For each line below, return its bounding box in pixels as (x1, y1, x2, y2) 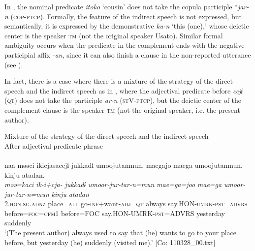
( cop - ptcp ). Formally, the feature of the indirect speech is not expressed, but (10, 11, 242, 21)
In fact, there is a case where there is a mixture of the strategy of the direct (4, 76, 233, 86)
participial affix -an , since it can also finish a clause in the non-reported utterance (4, 49, 251, 60)
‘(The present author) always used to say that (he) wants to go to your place (4, 227, 237, 238)
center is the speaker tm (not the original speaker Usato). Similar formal (4, 30, 223, 40)
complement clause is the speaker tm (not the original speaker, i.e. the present (4, 104, 240, 115)
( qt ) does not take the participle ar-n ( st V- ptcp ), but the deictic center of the (4, 95, 241, 105)
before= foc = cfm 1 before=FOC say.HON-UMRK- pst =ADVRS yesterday (4, 208, 225, 218)
